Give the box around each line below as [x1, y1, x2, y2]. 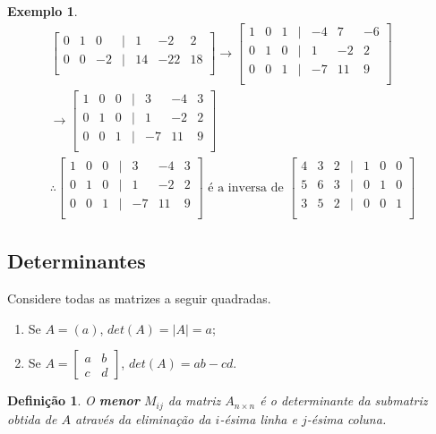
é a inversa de [208, 181, 284, 194]
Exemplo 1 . [7, 2, 78, 20]
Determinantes [7, 247, 146, 275]
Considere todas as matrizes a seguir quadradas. [7, 289, 271, 308]
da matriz [167, 391, 221, 410]
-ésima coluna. [306, 409, 387, 428]
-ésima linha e [219, 409, 297, 428]
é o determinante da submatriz [260, 391, 428, 410]
